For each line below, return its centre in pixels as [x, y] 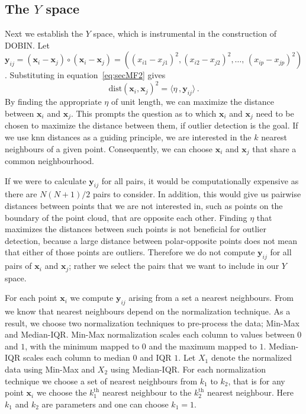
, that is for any [257, 381]
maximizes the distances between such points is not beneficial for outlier [136, 229]
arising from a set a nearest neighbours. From [211, 298]
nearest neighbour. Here [250, 392]
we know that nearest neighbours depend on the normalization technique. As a [148, 311]
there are [21, 194]
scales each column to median [76, 357]
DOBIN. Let [28, 45]
